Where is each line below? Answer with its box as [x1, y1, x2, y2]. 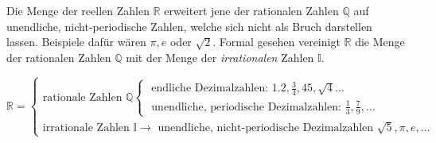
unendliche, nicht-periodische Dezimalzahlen [158, 122, 374, 133]
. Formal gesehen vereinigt [212, 33, 341, 50]
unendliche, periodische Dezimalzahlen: [151, 101, 341, 113]
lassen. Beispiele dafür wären [6, 33, 146, 50]
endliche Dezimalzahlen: [151, 83, 269, 95]
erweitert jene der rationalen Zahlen [164, 2, 339, 18]
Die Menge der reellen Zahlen [6, 2, 150, 18]
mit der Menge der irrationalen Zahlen [126, 48, 314, 65]
